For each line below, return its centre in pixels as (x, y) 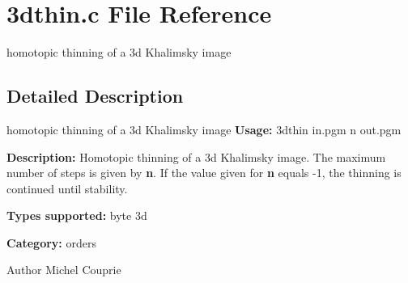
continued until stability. (67, 188)
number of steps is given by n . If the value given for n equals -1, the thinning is (204, 173)
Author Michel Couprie (64, 270)
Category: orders (51, 242)
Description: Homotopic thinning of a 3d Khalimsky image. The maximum (196, 156)
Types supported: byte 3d (77, 215)
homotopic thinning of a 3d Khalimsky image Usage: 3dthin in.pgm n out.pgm (204, 129)
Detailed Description (95, 96)
